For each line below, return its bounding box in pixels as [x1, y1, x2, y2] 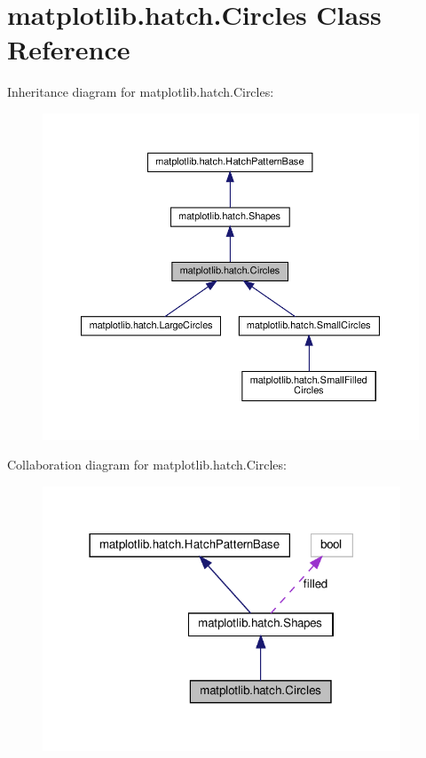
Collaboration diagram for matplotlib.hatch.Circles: [7, 455, 287, 474]
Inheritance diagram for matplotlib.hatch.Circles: [7, 83, 274, 101]
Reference [7, 31, 130, 67]
